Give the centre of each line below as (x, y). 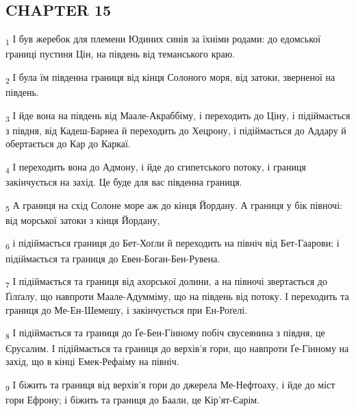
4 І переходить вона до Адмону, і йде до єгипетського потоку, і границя (156, 167)
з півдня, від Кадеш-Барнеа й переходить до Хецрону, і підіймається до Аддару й (176, 130)
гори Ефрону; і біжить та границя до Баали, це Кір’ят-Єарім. (133, 399)
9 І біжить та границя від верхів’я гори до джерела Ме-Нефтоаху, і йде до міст (170, 385)
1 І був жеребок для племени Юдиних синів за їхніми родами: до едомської (163, 39)
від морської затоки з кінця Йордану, (83, 220)
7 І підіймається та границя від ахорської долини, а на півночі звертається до (166, 282)
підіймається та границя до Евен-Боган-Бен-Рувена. (113, 258)
